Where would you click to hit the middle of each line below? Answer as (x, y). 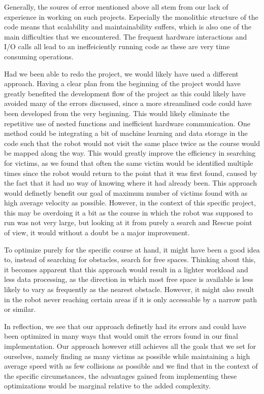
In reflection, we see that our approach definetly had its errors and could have (125, 326)
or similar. (20, 309)
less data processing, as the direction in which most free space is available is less (129, 279)
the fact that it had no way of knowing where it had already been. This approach (130, 183)
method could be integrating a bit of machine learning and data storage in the (126, 133)
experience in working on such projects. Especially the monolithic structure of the (131, 16)
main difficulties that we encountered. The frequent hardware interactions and (126, 36)
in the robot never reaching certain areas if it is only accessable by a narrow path (130, 299)
